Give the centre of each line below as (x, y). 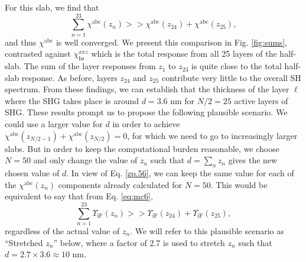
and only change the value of (85, 160)
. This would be (239, 184)
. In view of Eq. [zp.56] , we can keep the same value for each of (180, 173)
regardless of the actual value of (62, 230)
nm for (183, 100)
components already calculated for (120, 184)
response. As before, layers (69, 77)
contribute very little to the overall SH (232, 77)
